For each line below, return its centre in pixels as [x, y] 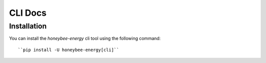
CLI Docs [28, 13]
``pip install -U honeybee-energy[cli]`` [68, 50]
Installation [28, 26]
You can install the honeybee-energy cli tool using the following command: [85, 38]
